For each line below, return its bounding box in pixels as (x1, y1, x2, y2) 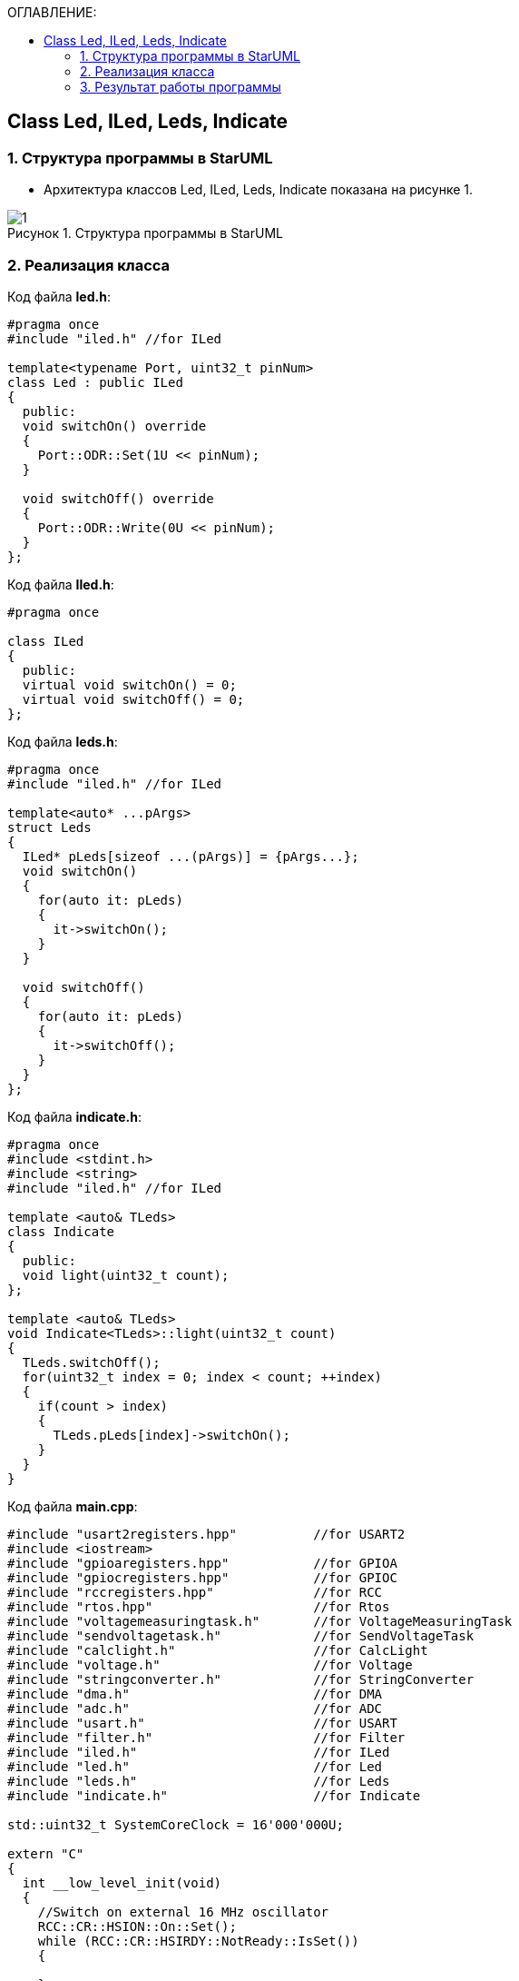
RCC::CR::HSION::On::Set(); (37, 1918, 237, 1934)
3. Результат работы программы (80, 79, 281, 94)
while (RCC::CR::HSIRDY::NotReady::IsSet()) (37, 1933, 359, 1948)
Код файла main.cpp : (7, 1498, 138, 1514)
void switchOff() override (22, 490, 214, 506)
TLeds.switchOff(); (22, 1354, 161, 1370)
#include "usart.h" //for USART (7, 1715, 397, 1730)
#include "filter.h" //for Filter (7, 1729, 406, 1745)
